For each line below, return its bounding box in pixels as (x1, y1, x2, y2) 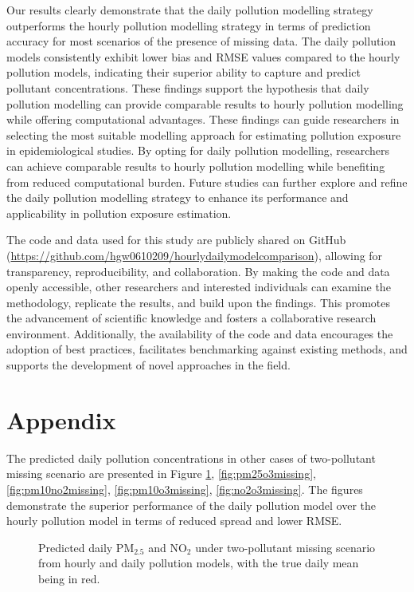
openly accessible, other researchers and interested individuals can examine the (6, 278, 391, 295)
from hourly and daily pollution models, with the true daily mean (38, 555, 359, 571)
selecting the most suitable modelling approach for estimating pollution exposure (6, 126, 401, 143)
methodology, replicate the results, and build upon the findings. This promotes (6, 294, 391, 310)
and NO (148, 539, 187, 555)
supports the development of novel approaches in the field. (6, 357, 291, 373)
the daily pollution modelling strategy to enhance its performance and (6, 189, 349, 206)
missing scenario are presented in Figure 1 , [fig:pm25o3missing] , (6, 465, 316, 482)
